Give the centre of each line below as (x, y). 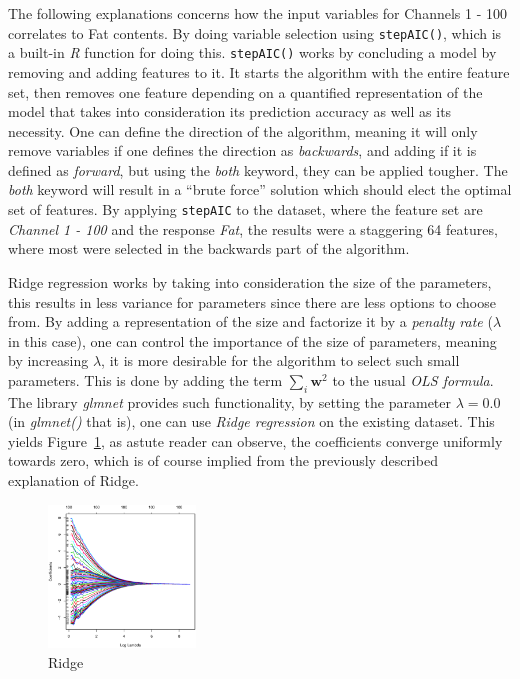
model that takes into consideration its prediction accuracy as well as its (230, 111)
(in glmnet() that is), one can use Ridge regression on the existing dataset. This (251, 421)
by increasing (48, 360)
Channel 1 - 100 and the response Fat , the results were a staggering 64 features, (253, 228)
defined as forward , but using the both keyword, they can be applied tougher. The (258, 169)
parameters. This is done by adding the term (145, 379)
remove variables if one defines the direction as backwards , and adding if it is (242, 150)
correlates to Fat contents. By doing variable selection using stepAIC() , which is (255, 32)
